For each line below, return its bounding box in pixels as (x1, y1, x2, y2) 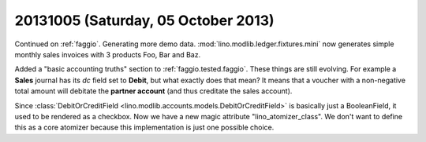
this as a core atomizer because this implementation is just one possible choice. (14, 122, 275, 133)
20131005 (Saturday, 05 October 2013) (14, 12, 275, 29)
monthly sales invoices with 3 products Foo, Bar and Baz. (14, 49, 201, 59)
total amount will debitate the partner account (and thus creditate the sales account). (14, 86, 293, 96)
